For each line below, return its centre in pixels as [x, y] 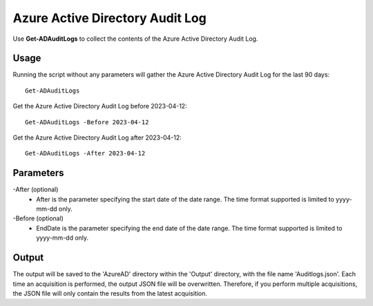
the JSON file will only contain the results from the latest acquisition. [110, 293]
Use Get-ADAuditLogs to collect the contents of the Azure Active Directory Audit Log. [135, 39]
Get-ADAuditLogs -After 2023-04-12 [85, 153]
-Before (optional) [38, 218]
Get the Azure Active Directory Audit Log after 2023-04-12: [97, 137]
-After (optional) [36, 189]
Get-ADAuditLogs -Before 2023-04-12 [87, 122]
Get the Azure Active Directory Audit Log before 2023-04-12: [100, 106]
